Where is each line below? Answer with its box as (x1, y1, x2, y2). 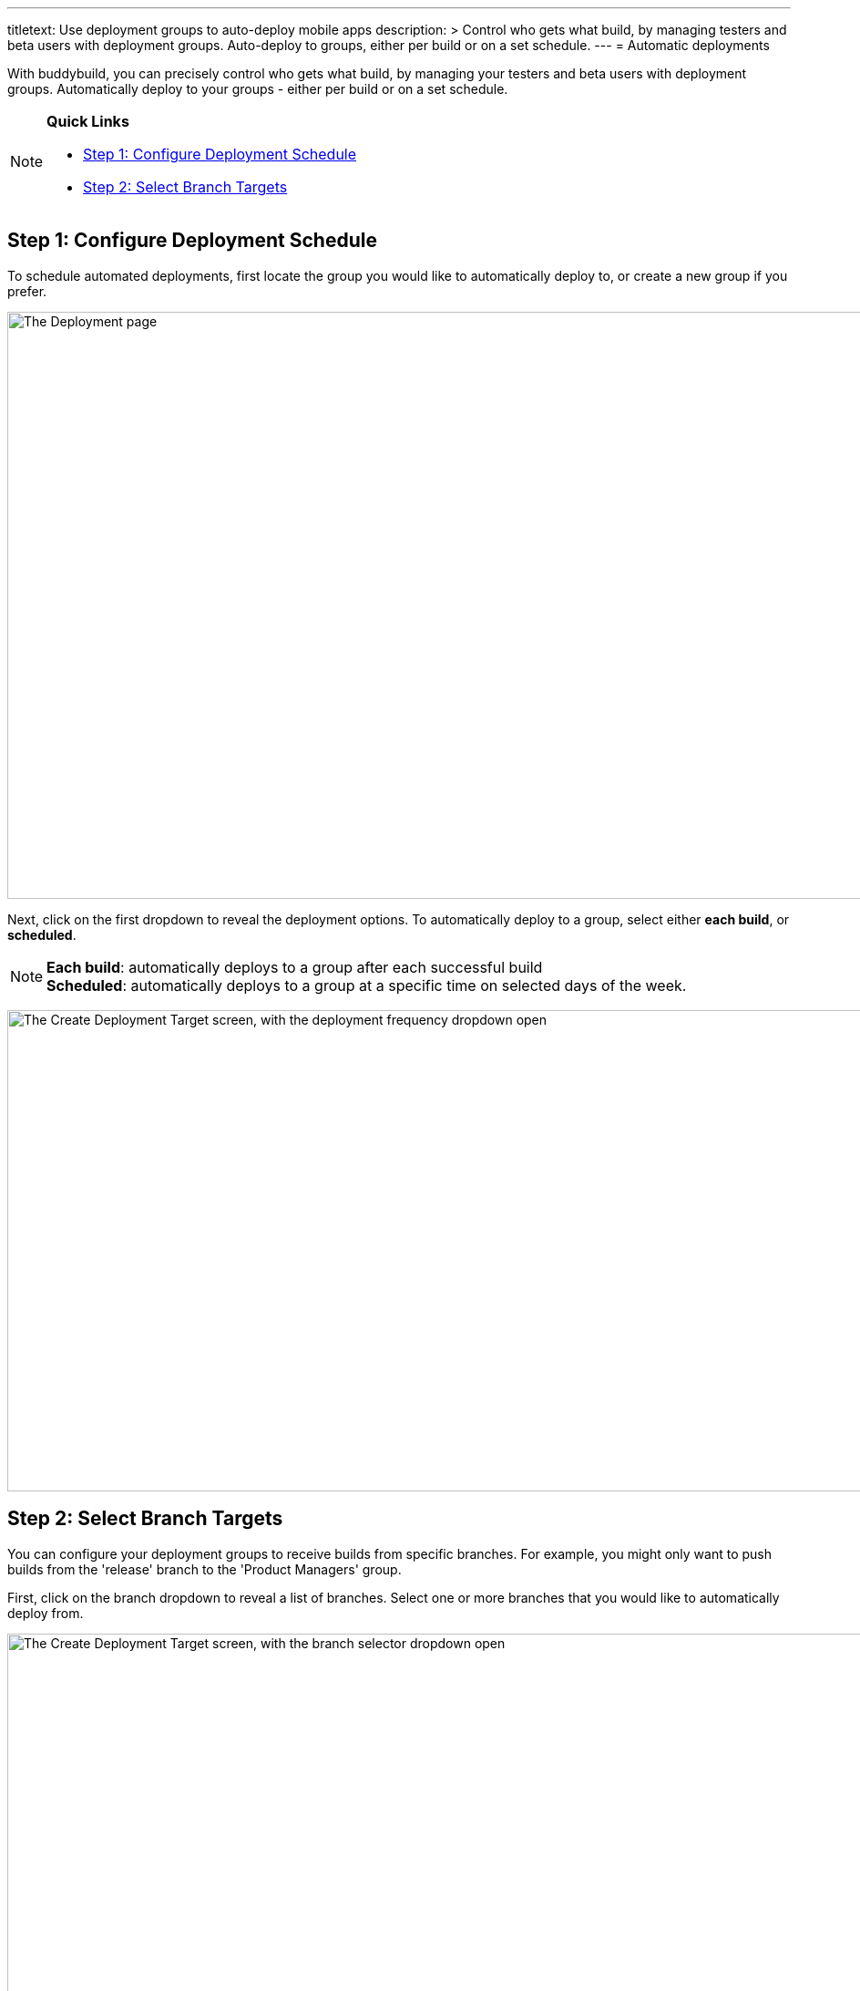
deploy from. (7, 1604, 84, 1621)
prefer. (7, 283, 47, 299)
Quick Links (46, 112, 129, 130)
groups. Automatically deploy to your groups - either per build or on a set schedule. (7, 81, 508, 97)
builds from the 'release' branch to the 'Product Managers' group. (7, 1561, 402, 1577)
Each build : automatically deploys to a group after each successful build (46, 957, 543, 976)
